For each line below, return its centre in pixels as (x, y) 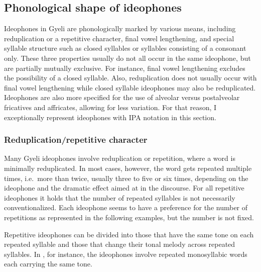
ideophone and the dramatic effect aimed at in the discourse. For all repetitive (124, 188)
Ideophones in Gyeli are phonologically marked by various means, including (120, 28)
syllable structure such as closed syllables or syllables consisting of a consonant (125, 48)
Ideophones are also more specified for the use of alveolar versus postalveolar (122, 97)
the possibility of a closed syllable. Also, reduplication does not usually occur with (130, 78)
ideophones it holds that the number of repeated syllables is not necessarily (120, 197)
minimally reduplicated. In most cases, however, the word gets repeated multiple (128, 168)
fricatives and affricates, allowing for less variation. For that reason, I (110, 107)
